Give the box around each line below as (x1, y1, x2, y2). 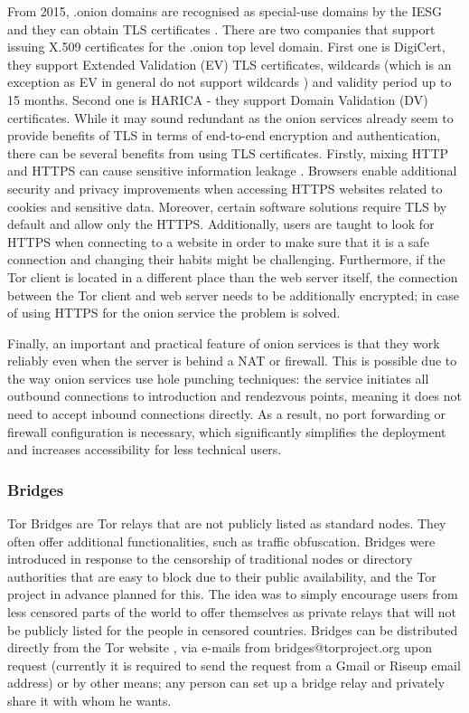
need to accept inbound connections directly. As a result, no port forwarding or (7, 404, 446, 423)
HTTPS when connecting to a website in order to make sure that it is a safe (7, 232, 429, 251)
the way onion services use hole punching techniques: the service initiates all (7, 368, 429, 387)
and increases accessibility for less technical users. (7, 440, 282, 459)
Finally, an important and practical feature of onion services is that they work (7, 333, 440, 352)
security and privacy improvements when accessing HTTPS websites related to (7, 178, 443, 197)
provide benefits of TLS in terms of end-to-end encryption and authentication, (7, 126, 441, 145)
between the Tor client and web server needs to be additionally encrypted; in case (7, 285, 460, 304)
